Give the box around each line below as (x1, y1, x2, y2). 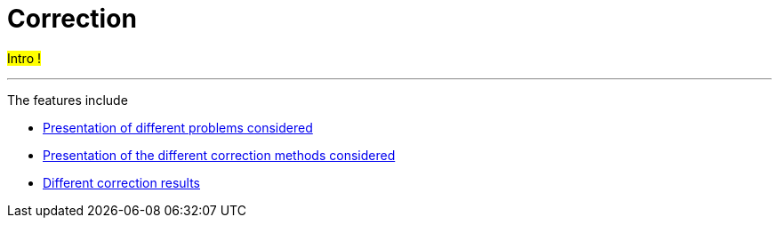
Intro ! (7, 50, 42, 66)
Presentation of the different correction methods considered (43, 147, 396, 163)
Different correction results (43, 174, 201, 190)
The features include (7, 92, 128, 108)
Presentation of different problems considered (43, 119, 313, 135)
